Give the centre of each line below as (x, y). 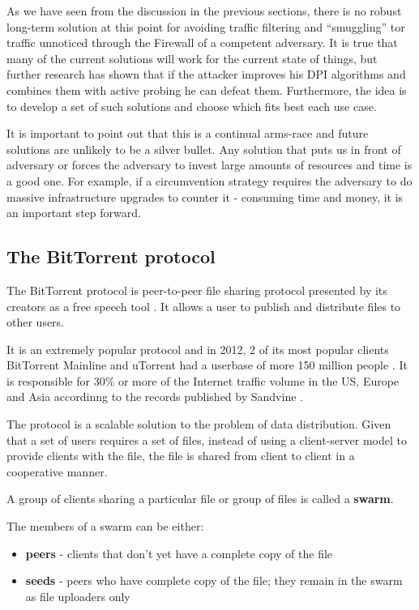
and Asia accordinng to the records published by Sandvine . (155, 397)
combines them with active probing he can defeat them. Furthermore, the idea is (207, 90)
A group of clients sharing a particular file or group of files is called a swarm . (200, 499)
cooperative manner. (57, 471)
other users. (36, 322)
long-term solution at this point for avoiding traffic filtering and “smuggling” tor (206, 26)
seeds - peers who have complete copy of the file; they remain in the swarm (214, 580)
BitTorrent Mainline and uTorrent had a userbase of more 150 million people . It (207, 365)
